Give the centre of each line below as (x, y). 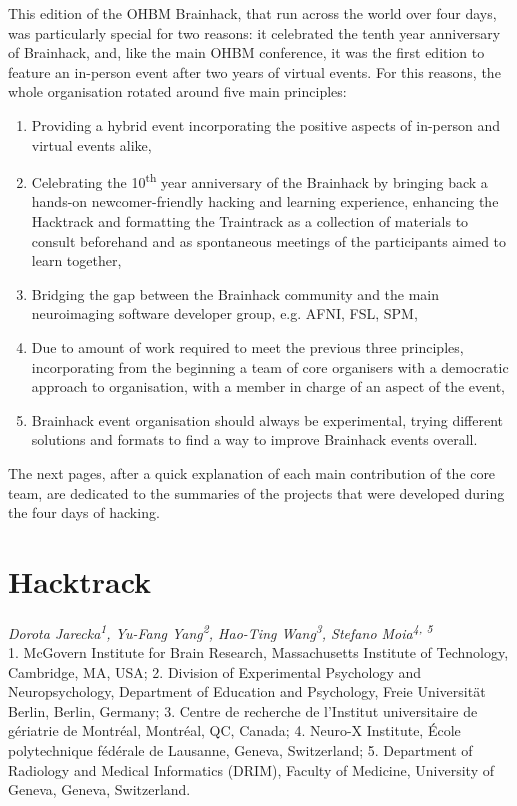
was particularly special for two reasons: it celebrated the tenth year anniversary (254, 32)
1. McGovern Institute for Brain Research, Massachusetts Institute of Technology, (258, 652)
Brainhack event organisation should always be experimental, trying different (267, 419)
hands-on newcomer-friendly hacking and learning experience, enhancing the (265, 201)
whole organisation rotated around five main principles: (177, 91)
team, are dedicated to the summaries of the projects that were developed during (256, 492)
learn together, (76, 260)
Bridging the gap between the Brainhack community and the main (235, 293)
